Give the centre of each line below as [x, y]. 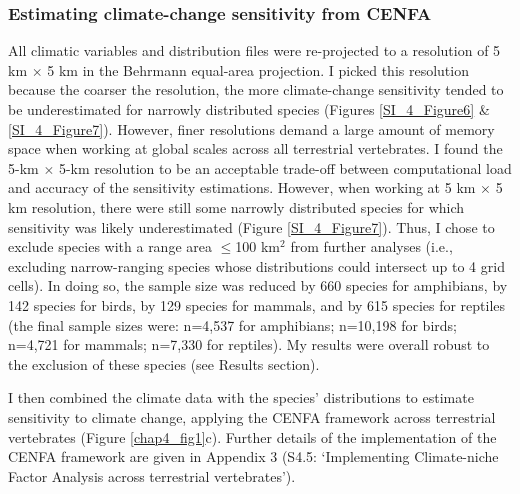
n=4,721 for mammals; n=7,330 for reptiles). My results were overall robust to [249, 344]
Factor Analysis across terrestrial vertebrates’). [152, 475]
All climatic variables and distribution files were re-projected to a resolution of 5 [254, 50]
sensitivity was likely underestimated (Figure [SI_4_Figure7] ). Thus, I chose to [251, 226]
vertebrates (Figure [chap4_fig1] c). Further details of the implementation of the [252, 436]
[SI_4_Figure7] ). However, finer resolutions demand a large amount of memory [251, 128]
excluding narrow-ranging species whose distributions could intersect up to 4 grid [256, 265]
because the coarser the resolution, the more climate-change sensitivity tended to [256, 89]
